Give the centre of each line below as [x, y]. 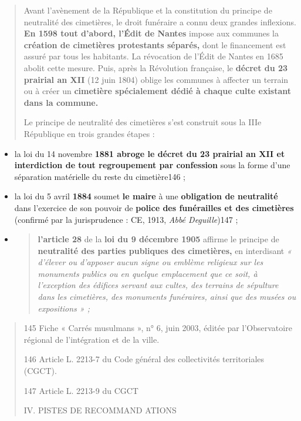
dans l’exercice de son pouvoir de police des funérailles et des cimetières [154, 207]
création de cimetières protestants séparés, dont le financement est [155, 44]
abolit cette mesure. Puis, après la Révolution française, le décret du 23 [156, 67]
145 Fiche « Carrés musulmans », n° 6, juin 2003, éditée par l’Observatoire [158, 328]
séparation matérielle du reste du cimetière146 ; [100, 176]
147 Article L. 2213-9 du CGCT [81, 390]
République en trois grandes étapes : [89, 133]
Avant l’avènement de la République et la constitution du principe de [148, 10]
